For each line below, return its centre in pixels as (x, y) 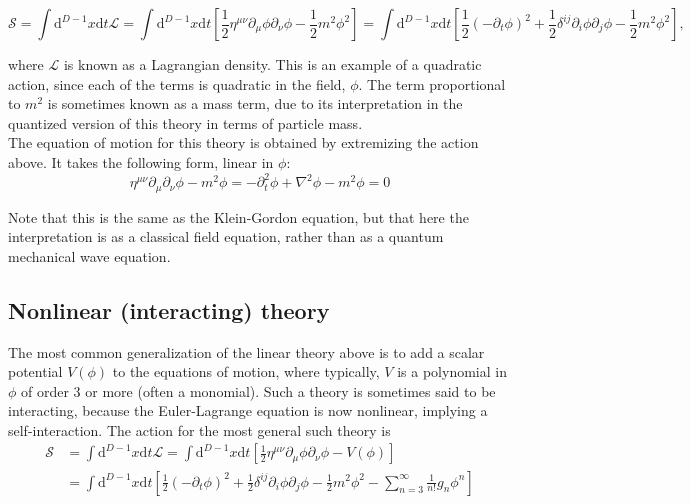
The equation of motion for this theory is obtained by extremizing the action (243, 142)
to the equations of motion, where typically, (246, 371)
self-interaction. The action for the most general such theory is (199, 429)
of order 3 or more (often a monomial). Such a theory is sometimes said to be (258, 390)
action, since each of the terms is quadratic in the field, (177, 83)
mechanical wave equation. (89, 255)
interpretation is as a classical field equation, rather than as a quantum (226, 236)
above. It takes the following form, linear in (141, 161)
